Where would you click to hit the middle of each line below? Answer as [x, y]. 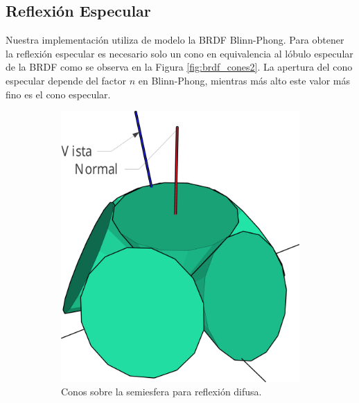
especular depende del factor [66, 80]
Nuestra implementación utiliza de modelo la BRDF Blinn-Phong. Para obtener [175, 40]
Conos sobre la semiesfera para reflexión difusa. [161, 392]
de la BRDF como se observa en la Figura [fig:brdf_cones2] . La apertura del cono [179, 67]
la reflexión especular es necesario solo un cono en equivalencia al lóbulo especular [179, 53]
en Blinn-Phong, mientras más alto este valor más [244, 80]
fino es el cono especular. [58, 94]
